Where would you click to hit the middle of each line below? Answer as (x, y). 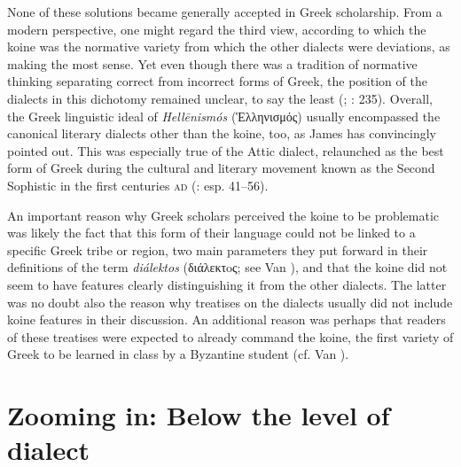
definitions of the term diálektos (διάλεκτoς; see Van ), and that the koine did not (227, 267)
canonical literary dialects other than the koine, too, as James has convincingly (222, 133)
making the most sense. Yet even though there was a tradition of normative (212, 63)
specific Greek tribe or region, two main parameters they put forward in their (218, 249)
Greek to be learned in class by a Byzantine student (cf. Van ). (178, 354)
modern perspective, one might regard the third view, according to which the (217, 29)
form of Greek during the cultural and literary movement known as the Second (221, 168)
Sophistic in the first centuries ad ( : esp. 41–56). (138, 185)
